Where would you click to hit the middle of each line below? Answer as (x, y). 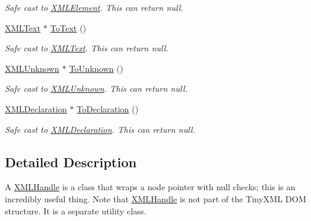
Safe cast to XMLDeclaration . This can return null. (100, 129)
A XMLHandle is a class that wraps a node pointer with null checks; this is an (150, 187)
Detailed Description (71, 162)
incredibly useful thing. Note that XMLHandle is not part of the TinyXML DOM (156, 198)
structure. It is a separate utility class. (76, 210)
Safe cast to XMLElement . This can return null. (94, 7)
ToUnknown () (96, 68)
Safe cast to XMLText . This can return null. (87, 48)
